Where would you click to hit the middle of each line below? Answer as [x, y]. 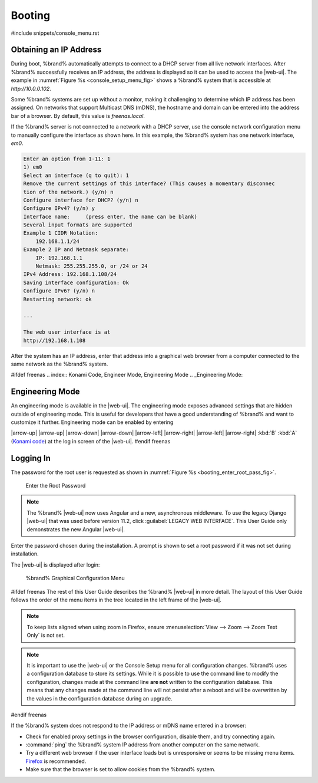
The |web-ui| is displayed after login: [55, 565]
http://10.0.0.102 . [31, 88]
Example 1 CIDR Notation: [61, 233]
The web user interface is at [67, 332]
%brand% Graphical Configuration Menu [75, 578]
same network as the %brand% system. [59, 364]
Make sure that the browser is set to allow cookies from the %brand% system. [121, 769]
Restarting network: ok [58, 299]
